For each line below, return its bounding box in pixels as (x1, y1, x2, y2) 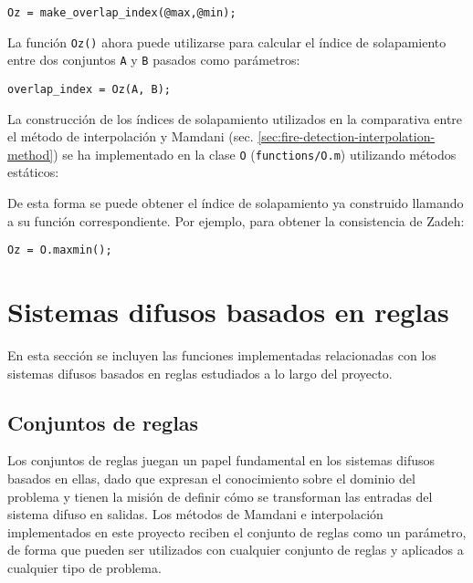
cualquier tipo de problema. (7, 557, 162, 577)
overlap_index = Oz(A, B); (7, 82, 171, 96)
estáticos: (7, 162, 59, 182)
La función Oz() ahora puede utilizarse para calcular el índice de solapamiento (7, 32, 447, 51)
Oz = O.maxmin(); (7, 244, 112, 257)
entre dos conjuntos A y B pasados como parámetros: (7, 50, 300, 69)
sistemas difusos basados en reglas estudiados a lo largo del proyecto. (7, 363, 393, 382)
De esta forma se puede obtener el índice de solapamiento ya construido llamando (7, 193, 464, 213)
